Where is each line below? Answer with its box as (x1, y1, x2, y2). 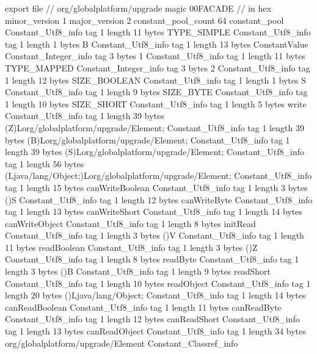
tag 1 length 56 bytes (5, 157, 84, 170)
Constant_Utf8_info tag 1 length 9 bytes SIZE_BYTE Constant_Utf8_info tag (5, 85, 308, 98)
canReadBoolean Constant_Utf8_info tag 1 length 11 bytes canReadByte (5, 300, 282, 313)
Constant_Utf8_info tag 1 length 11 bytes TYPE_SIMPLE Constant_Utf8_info (5, 26, 311, 38)
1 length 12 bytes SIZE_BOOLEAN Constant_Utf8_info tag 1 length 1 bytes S (5, 73, 306, 86)
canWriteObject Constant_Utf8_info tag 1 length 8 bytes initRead (5, 217, 256, 229)
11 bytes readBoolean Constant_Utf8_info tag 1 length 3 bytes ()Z (5, 240, 258, 253)
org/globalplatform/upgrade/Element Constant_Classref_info (5, 336, 238, 349)
